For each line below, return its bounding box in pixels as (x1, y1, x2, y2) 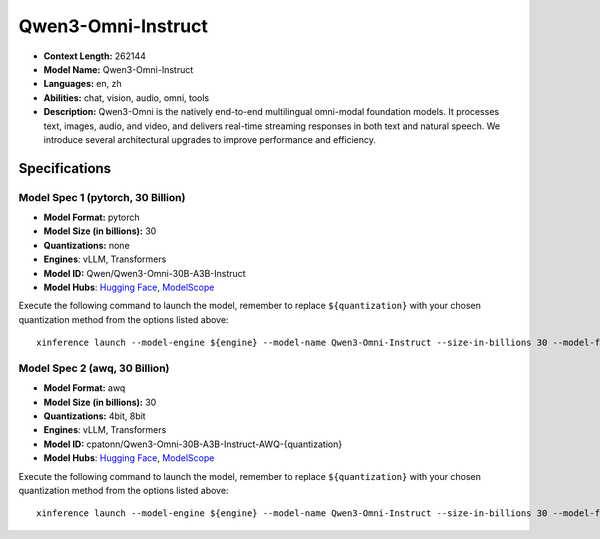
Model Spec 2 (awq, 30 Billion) (18, 361, 170, 375)
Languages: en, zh (43, 78, 122, 90)
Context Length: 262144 (43, 50, 147, 62)
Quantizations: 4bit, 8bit (43, 410, 146, 422)
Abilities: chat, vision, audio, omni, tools (43, 91, 210, 104)
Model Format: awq (43, 382, 126, 394)
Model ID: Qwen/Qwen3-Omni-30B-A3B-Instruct (43, 267, 246, 279)
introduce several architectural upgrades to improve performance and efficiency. (43, 133, 377, 145)
